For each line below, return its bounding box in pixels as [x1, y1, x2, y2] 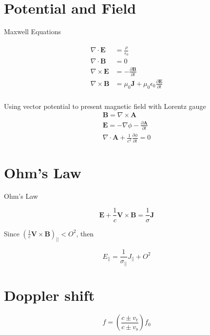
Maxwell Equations [4, 26, 61, 37]
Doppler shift [4, 285, 95, 305]
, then [76, 228, 94, 238]
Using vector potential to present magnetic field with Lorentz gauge [4, 101, 206, 111]
